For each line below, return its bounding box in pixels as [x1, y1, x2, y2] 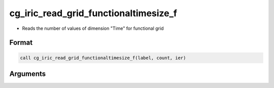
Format [9, 38, 33, 47]
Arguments [9, 69, 46, 78]
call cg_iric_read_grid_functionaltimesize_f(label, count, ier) [20, 55, 186, 61]
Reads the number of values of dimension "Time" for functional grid [22, 25, 164, 31]
